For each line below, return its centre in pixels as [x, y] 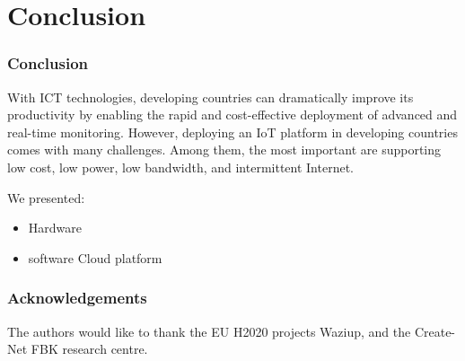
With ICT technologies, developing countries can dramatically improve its [211, 97]
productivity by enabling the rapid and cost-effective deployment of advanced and [232, 114]
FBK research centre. [89, 349]
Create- [435, 331]
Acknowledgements [77, 298]
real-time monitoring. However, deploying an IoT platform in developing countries [232, 132]
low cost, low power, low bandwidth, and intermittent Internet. [180, 167]
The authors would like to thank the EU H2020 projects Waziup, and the [209, 331]
